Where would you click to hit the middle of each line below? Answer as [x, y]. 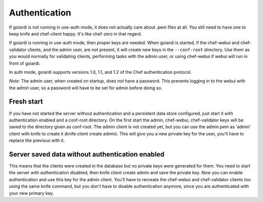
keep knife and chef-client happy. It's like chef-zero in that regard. [75, 34]
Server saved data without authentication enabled [87, 154]
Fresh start [26, 102]
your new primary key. [31, 193]
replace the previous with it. [37, 140]
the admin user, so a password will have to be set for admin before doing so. [86, 88]
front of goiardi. [25, 63]
